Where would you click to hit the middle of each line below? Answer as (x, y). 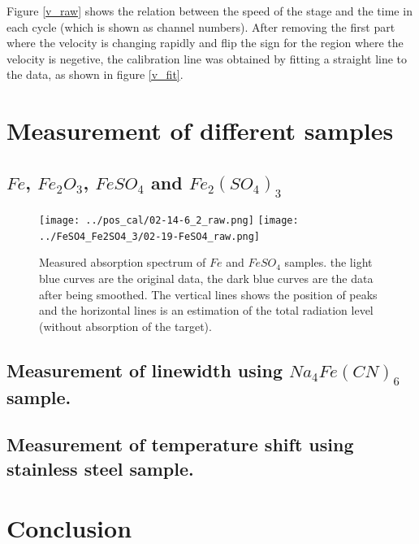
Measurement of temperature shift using (180, 444)
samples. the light (328, 262)
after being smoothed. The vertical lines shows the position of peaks (208, 294)
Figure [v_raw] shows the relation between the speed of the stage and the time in (209, 11)
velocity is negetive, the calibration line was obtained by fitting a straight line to (207, 58)
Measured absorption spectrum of (123, 262)
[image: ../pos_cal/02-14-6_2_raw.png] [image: (169, 221)
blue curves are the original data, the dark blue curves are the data (206, 278)
